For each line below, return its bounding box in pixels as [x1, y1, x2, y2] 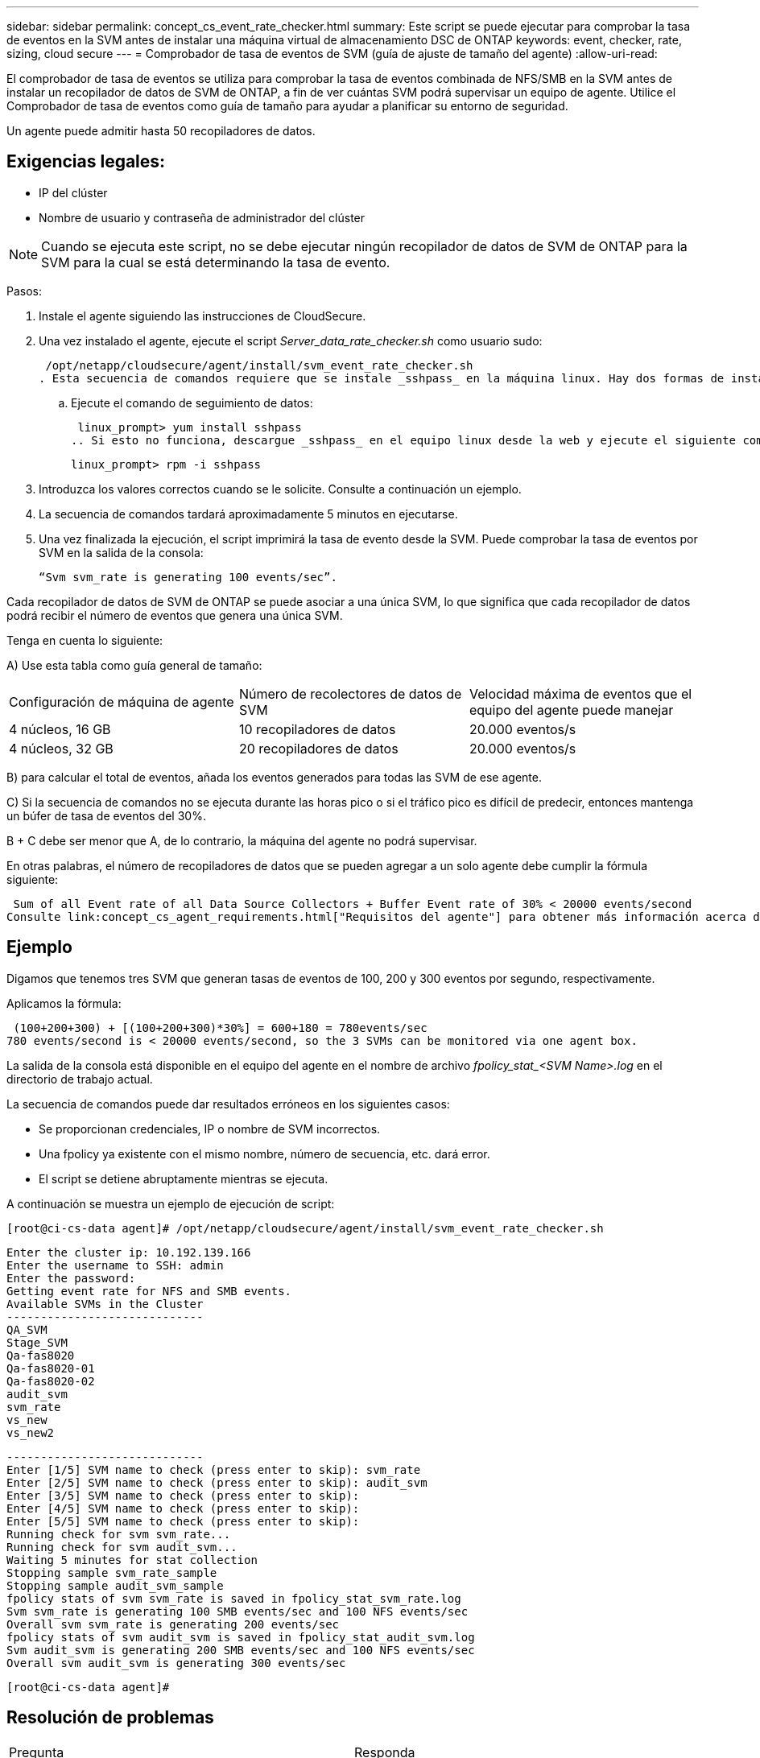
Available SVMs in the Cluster [6, 1297, 204, 1310]
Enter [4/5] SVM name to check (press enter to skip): [6, 1501, 360, 1515]
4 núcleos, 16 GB [9, 720, 111, 737]
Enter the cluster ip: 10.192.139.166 [6, 1245, 251, 1259]
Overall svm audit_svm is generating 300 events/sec [6, 1656, 346, 1669]
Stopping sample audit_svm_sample [6, 1578, 224, 1592]
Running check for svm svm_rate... [6, 1527, 231, 1541]
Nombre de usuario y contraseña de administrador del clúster [39, 210, 366, 225]
